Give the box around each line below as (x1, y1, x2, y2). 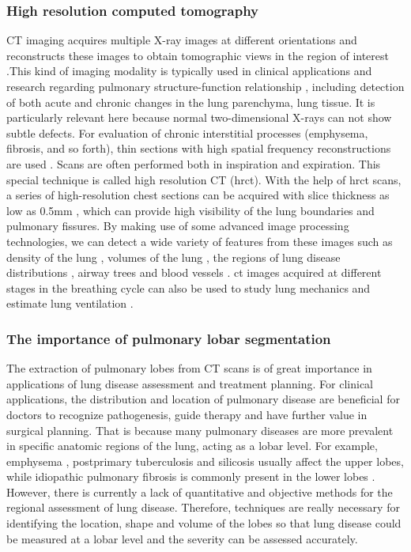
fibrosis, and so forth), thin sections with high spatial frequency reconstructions (6, 140, 391, 157)
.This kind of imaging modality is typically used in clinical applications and (6, 62, 372, 79)
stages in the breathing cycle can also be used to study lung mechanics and (6, 279, 371, 296)
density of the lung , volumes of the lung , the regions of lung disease (6, 248, 341, 265)
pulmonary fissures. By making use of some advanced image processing (6, 217, 349, 234)
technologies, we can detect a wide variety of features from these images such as (6, 233, 393, 249)
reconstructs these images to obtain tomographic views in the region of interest (6, 47, 390, 63)
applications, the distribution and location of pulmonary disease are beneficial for (6, 391, 400, 407)
